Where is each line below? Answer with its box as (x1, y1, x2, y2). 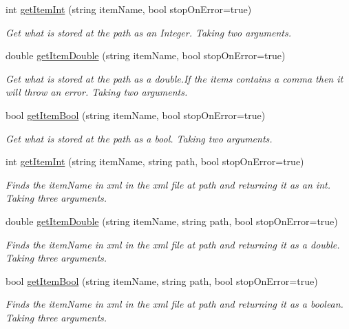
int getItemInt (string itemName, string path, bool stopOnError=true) (6, 154, 304, 169)
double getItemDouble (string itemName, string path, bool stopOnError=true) (6, 213, 338, 228)
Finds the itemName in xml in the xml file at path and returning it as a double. (6, 237, 340, 251)
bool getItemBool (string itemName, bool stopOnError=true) (6, 107, 266, 122)
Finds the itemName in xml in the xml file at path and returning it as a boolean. (6, 297, 343, 311)
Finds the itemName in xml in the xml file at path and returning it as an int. (6, 177, 330, 191)
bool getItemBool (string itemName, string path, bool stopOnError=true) (6, 273, 318, 288)
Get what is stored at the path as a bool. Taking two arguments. (6, 131, 273, 145)
